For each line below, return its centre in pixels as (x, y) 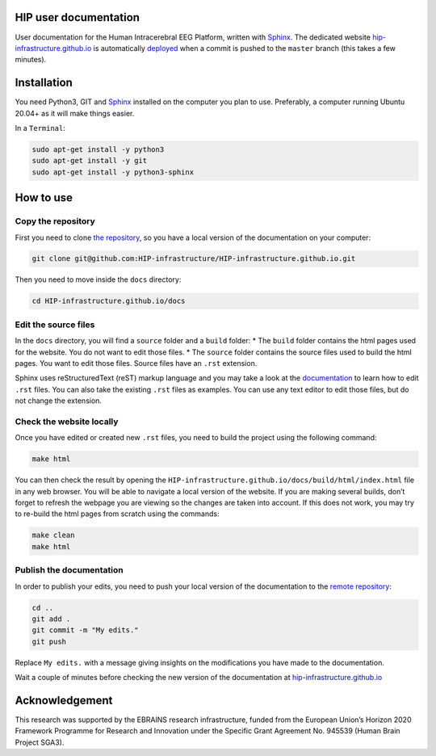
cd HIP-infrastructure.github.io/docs (109, 301)
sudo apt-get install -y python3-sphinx (113, 172)
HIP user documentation (78, 17)
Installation (44, 83)
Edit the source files (55, 325)
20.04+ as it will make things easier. (75, 113)
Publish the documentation (69, 570)
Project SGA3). (40, 742)
